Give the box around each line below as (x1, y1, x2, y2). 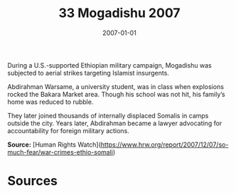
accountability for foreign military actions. (7, 126, 129, 135)
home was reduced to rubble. (7, 98, 94, 106)
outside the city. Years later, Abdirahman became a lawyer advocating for (7, 119, 222, 127)
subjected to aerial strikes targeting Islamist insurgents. (7, 68, 169, 77)
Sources (7, 173, 58, 189)
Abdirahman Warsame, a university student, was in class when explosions (7, 82, 224, 90)
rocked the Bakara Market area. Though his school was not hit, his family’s (7, 90, 225, 98)
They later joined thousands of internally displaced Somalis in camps (7, 111, 209, 120)
